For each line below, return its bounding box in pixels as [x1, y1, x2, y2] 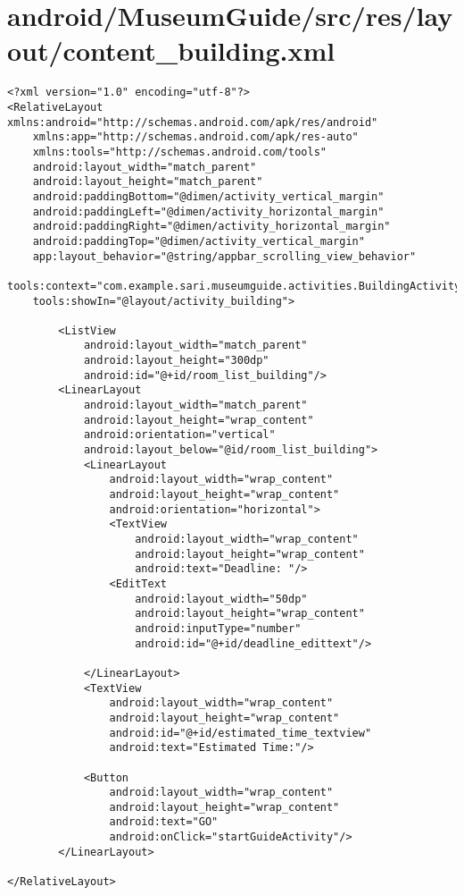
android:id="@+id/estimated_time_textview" [109, 726, 372, 739]
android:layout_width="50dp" [135, 592, 308, 605]
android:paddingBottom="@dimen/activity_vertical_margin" [32, 190, 385, 203]
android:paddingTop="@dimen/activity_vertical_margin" [32, 234, 365, 248]
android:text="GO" [109, 815, 219, 829]
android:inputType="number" [135, 621, 302, 635]
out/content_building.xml [7, 32, 336, 69]
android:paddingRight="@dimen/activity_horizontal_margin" [32, 220, 391, 233]
